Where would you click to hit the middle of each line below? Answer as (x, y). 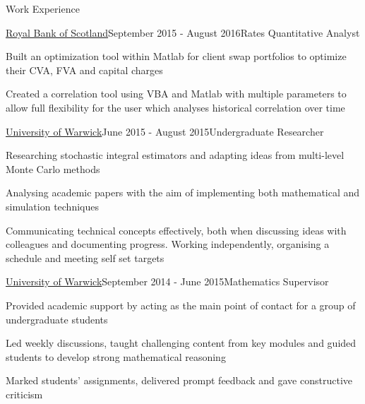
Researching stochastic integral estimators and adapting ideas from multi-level (175, 155)
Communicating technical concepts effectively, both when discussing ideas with (176, 230)
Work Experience (43, 8)
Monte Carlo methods (53, 168)
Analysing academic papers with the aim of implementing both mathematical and (183, 192)
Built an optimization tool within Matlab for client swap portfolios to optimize (176, 56)
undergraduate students (57, 319)
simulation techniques (52, 206)
